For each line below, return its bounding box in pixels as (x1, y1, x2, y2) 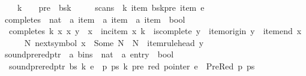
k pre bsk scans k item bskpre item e (17, 1, 205, 13)
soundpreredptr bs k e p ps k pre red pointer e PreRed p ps (8, 59, 255, 72)
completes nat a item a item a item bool (4, 13, 185, 25)
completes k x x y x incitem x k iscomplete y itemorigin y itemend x (8, 25, 302, 37)
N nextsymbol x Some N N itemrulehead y (24, 36, 204, 48)
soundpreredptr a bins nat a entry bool (4, 48, 174, 60)
